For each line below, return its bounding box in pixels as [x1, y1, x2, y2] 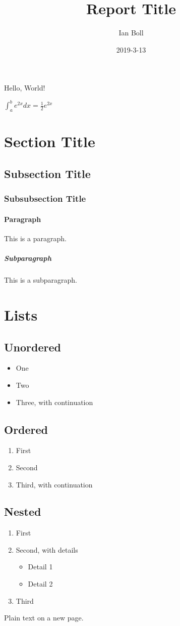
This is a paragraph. [4, 233, 67, 243]
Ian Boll [118, 27, 144, 38]
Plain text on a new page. [4, 612, 84, 623]
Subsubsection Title [4, 192, 86, 205]
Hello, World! [4, 82, 45, 93]
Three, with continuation [16, 396, 93, 407]
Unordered [4, 339, 61, 354]
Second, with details [16, 544, 78, 555]
